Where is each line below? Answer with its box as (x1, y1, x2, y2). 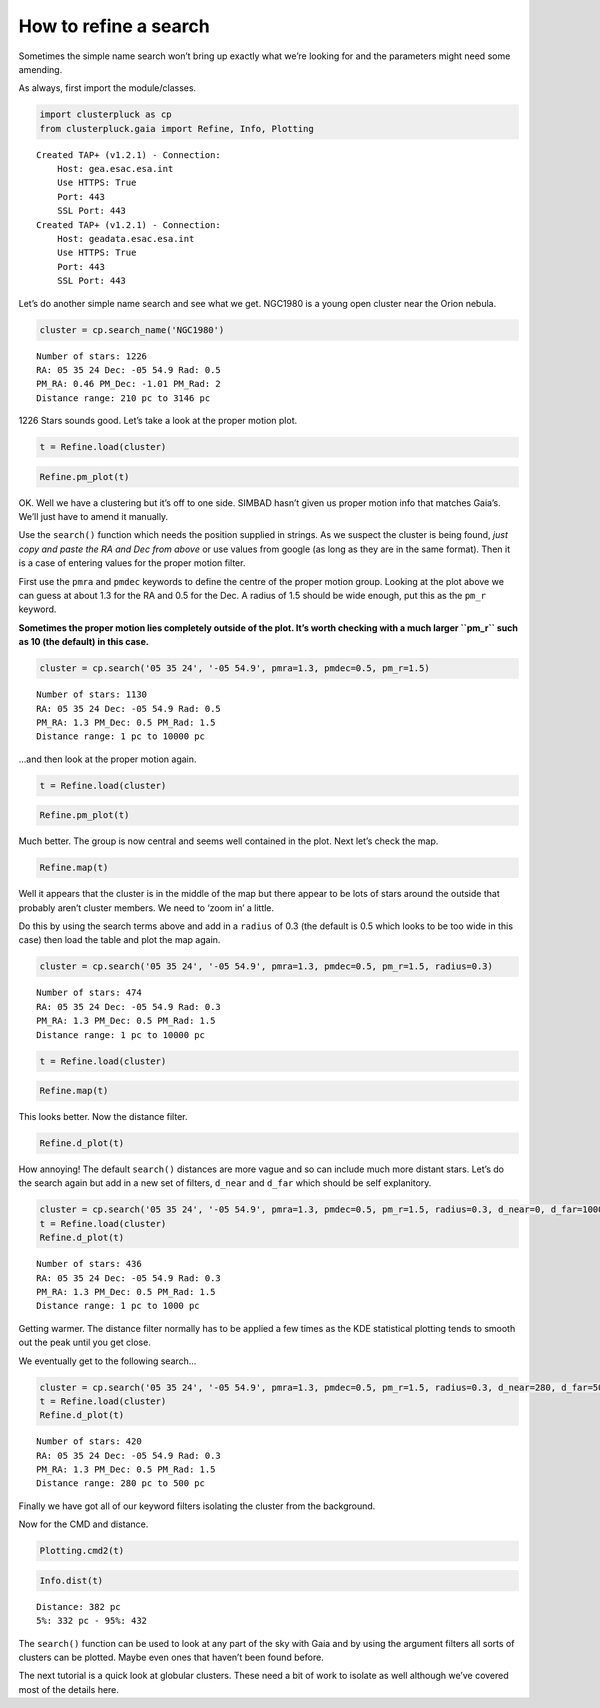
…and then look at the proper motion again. (18, 753, 197, 765)
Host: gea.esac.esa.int (56, 163, 174, 175)
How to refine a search (18, 15, 210, 37)
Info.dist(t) (39, 1575, 104, 1586)
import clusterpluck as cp (39, 109, 172, 120)
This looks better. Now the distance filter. (18, 1111, 188, 1123)
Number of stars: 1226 (36, 350, 148, 362)
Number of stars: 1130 (36, 689, 148, 700)
